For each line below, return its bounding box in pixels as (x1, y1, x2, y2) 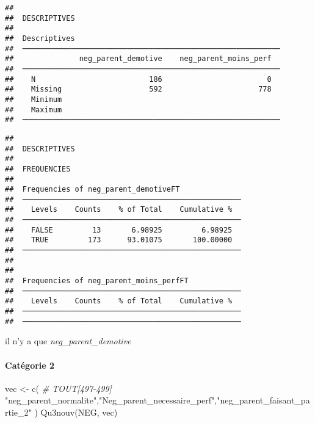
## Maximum (5, 105, 62, 114)
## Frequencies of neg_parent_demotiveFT (5, 185, 180, 194)
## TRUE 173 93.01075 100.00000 (5, 236, 233, 245)
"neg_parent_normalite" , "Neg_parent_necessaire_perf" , (5, 394, 217, 407)
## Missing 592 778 (5, 85, 272, 94)
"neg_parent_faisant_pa (217, 394, 310, 407)
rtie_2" (5, 405, 32, 418)
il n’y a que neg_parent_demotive (5, 334, 131, 347)
